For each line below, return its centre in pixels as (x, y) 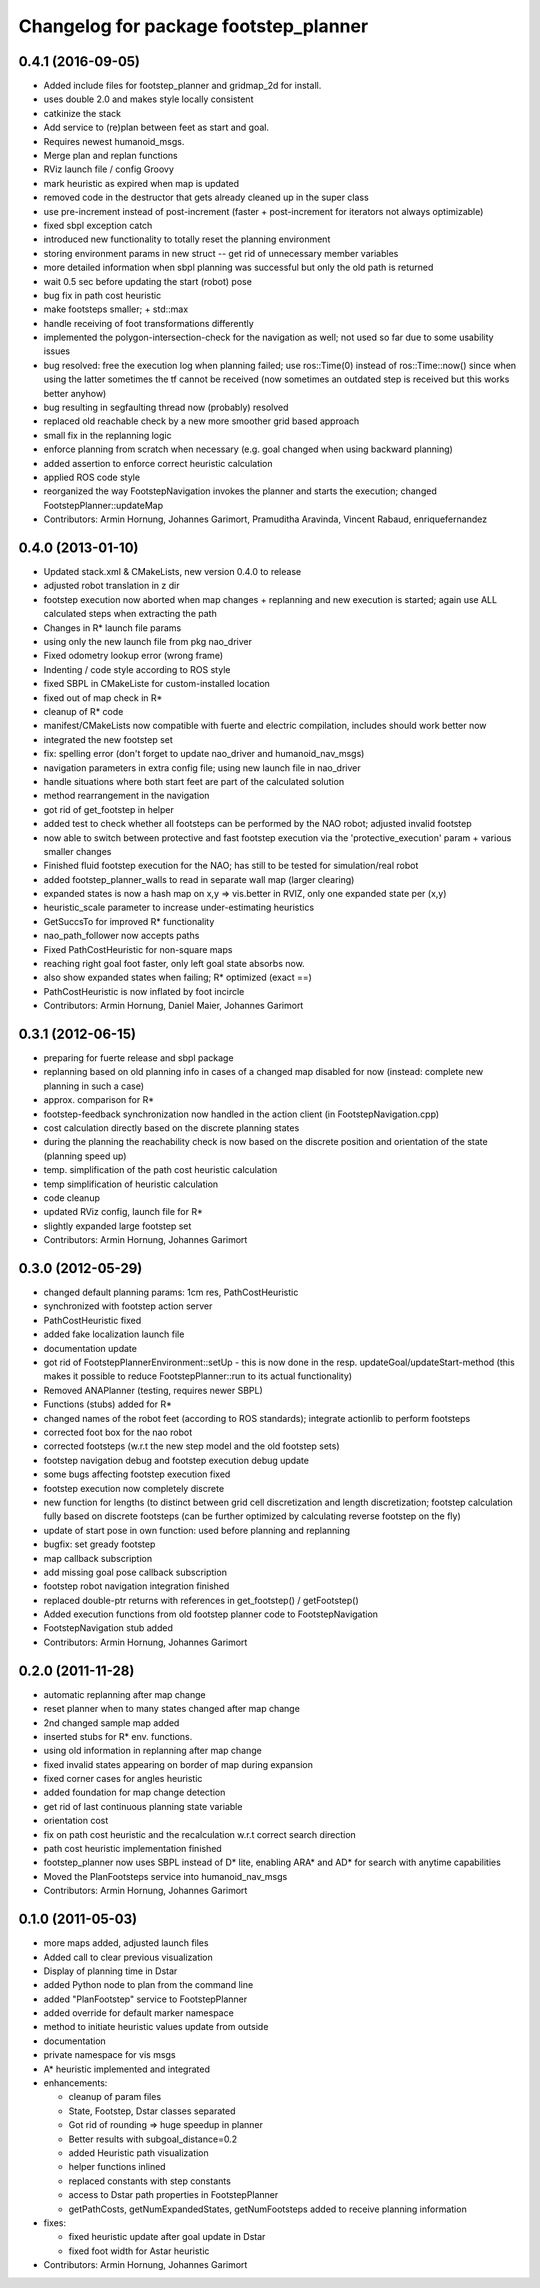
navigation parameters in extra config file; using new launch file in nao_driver (202, 767)
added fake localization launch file (114, 1334)
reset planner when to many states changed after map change (171, 1709)
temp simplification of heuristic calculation (131, 1184)
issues (56, 351)
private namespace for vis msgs (109, 2055)
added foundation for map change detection (134, 1792)
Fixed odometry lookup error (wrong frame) (133, 656)
